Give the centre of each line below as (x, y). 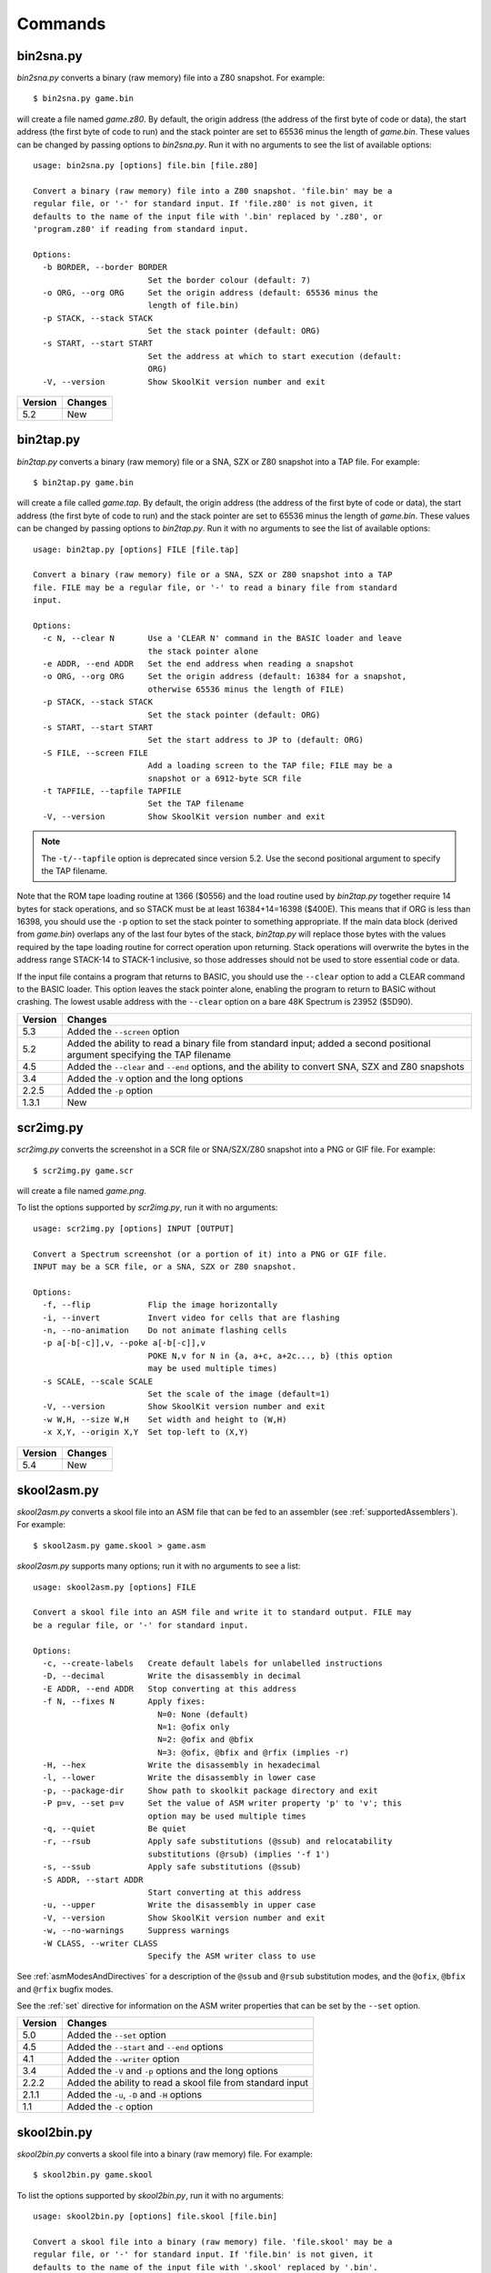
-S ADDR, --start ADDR (93, 1879)
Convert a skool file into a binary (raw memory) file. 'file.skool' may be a (213, 2242)
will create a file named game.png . (82, 1191)
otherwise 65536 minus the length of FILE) (246, 689)
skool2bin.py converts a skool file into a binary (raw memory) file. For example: (165, 2154)
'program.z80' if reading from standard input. (141, 229)
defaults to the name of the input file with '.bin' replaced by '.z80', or (208, 216)
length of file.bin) (194, 305)
